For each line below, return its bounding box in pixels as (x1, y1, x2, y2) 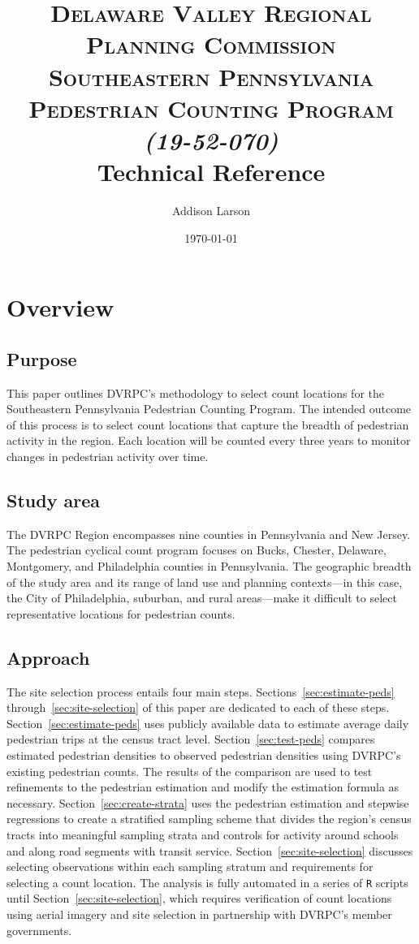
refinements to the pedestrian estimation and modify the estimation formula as (6, 778, 400, 795)
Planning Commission (86, 28, 336, 61)
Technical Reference (97, 155, 326, 188)
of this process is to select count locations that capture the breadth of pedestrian (6, 416, 409, 433)
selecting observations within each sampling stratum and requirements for (6, 858, 374, 875)
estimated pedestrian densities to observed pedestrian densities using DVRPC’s (6, 746, 401, 763)
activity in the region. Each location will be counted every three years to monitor (6, 432, 411, 449)
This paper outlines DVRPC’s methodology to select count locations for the (6, 384, 384, 401)
